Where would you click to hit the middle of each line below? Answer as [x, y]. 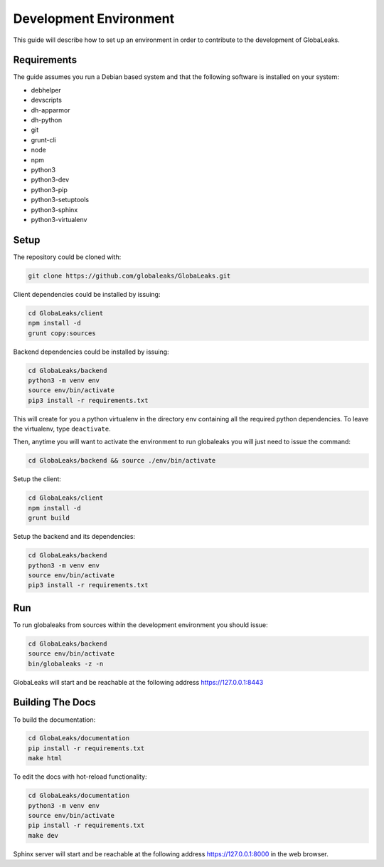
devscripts [46, 100]
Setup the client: [37, 479]
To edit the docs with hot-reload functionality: [80, 777]
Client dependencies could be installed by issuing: [87, 294]
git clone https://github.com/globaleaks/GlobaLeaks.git [129, 275]
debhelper [46, 90]
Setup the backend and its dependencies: [74, 537]
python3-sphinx [54, 209]
